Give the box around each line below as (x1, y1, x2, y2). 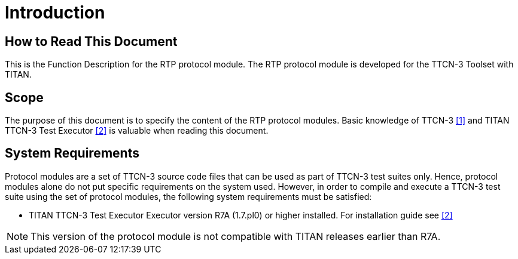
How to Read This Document (5, 33, 178, 49)
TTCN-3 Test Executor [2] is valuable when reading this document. (5, 125, 269, 136)
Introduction (5, 2, 105, 23)
